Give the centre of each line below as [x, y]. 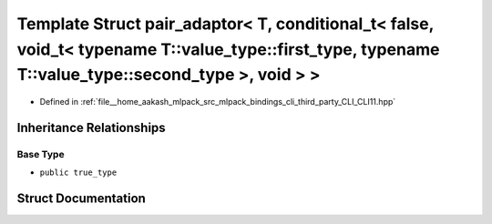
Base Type [41, 154]
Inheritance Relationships [91, 127]
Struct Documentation [81, 199]
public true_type [78, 173]
